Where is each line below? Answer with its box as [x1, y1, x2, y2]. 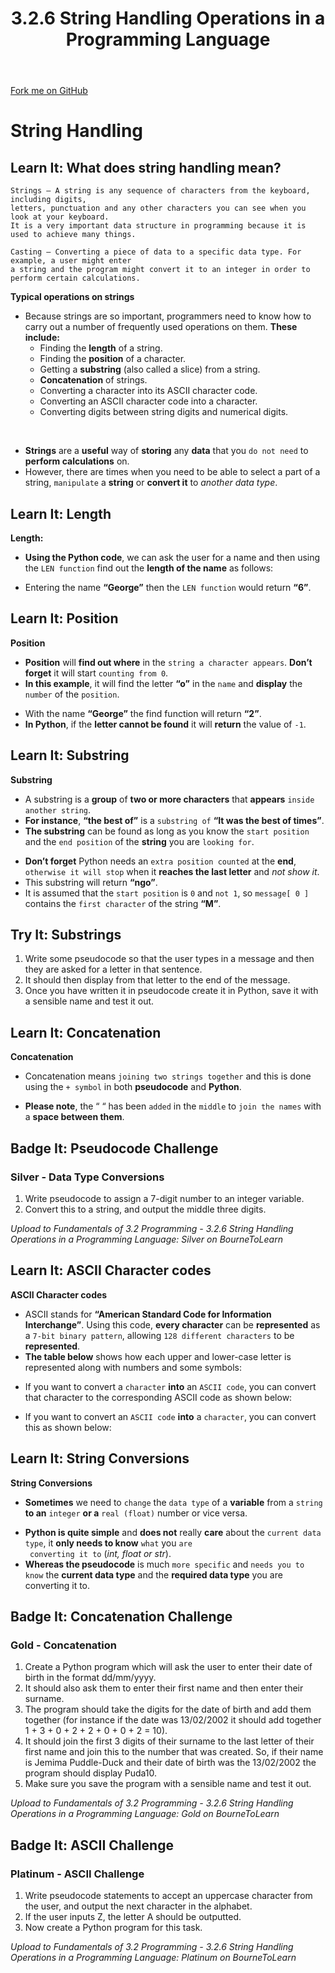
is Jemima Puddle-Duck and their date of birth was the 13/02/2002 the [24, 1757, 317, 1769]
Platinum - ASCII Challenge [10, 1867, 145, 1881]
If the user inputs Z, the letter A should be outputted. [24, 1910, 242, 1922]
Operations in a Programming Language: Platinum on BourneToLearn [10, 1951, 297, 1963]
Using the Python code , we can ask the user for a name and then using [24, 552, 321, 563]
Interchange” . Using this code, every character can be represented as [24, 1318, 321, 1331]
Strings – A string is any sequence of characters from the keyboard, [10, 186, 311, 196]
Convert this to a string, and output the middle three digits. [24, 1203, 267, 1215]
